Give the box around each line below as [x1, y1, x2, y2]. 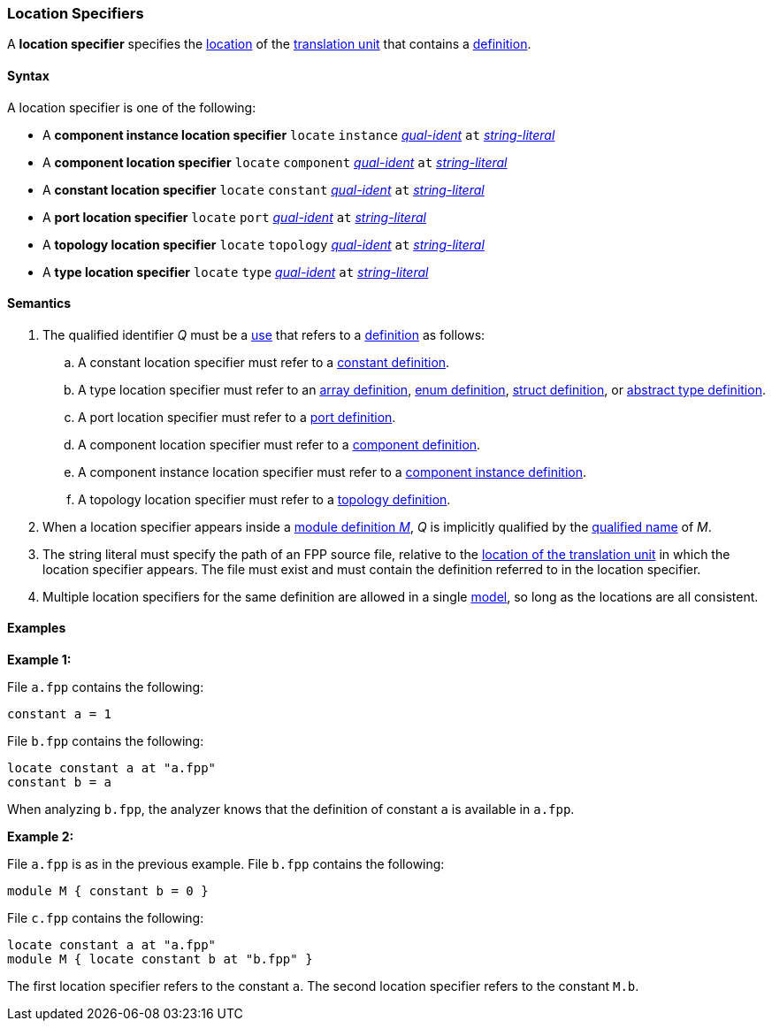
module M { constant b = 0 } [7, 884, 209, 899]
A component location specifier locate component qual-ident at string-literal [42, 154, 508, 170]
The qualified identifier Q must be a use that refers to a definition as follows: [42, 326, 485, 342]
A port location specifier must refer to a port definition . [78, 409, 396, 425]
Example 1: [7, 652, 72, 668]
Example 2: [7, 829, 74, 845]
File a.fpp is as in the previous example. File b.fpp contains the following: [7, 856, 445, 872]
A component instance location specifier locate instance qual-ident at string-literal [42, 127, 555, 142]
